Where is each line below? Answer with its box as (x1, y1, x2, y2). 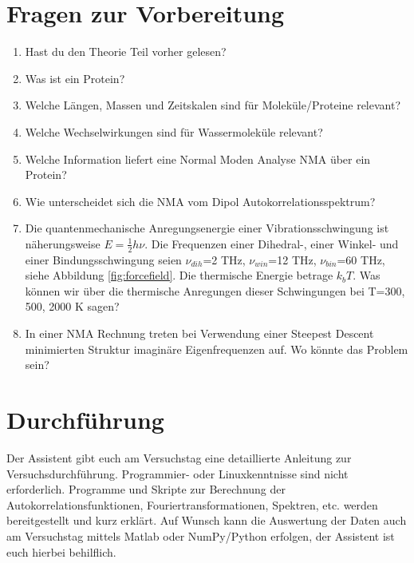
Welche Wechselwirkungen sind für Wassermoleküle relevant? (25, 123, 323, 140)
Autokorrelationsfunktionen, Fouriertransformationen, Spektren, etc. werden (6, 496, 378, 513)
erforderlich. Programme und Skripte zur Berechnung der (6, 481, 286, 498)
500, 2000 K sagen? (25, 298, 120, 315)
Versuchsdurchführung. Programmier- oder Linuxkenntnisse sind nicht (6, 465, 349, 482)
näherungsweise (25, 235, 101, 252)
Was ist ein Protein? (25, 69, 125, 86)
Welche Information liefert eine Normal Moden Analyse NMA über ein (25, 150, 371, 167)
